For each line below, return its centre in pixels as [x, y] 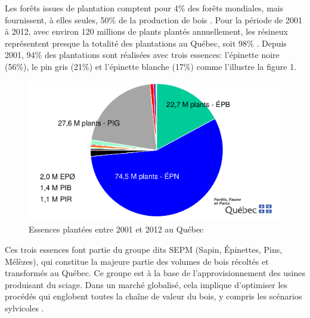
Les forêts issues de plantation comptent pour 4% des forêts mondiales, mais [144, 8]
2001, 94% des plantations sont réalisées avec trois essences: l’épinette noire [142, 55]
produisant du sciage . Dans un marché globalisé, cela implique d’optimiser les [146, 284]
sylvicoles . [24, 308]
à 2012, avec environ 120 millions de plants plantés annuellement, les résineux [146, 31]
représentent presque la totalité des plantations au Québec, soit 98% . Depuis [146, 43]
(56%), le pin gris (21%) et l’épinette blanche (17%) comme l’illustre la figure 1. [151, 66]
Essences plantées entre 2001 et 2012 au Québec [116, 229]
